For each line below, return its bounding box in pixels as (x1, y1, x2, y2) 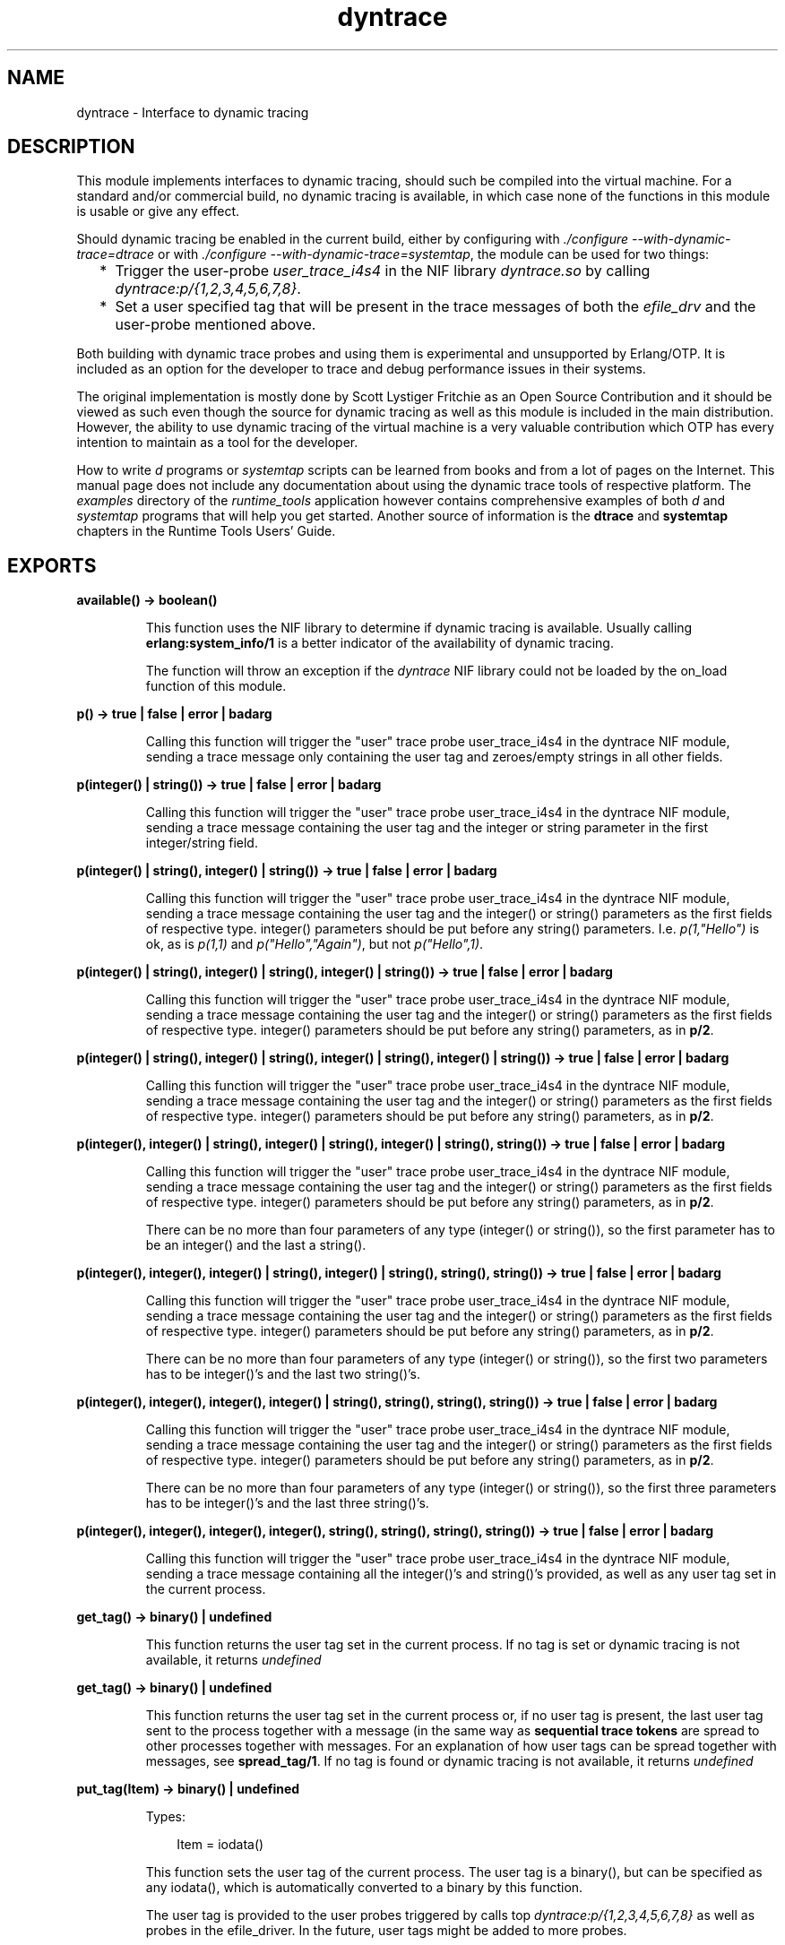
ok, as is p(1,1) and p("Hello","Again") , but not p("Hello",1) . (145, 936, 484, 952)
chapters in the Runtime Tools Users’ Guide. (76, 523, 336, 539)
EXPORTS (7, 554, 97, 577)
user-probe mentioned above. (115, 315, 316, 334)
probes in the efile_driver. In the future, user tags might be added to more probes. (145, 1923, 627, 1939)
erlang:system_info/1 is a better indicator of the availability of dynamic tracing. (145, 635, 614, 651)
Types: (145, 1809, 185, 1825)
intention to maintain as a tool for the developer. (76, 435, 358, 451)
